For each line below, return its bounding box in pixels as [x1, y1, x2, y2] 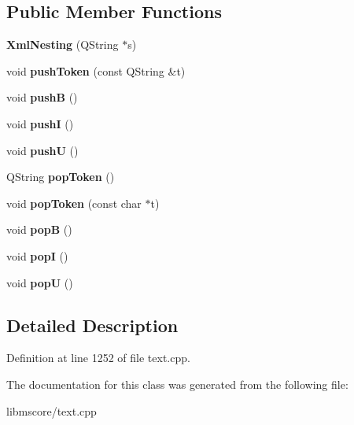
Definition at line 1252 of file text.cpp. [6, 349, 190, 366]
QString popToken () [6, 168, 115, 185]
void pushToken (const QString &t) [6, 62, 186, 79]
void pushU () [6, 142, 79, 158]
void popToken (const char [6, 194, 142, 211]
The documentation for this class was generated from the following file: [6, 375, 348, 392]
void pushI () [6, 115, 74, 131]
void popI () [6, 247, 68, 264]
